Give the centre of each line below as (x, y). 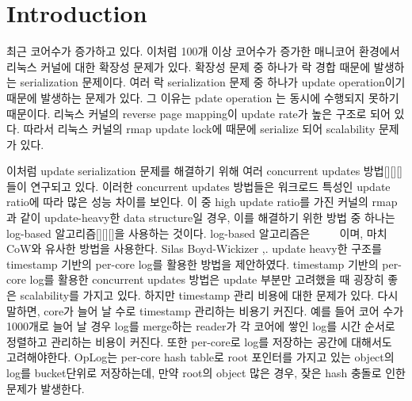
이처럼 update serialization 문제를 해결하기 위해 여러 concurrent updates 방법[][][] (204, 171)
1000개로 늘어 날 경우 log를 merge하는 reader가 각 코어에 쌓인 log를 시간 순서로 (201, 326)
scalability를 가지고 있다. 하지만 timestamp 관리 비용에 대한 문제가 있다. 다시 (209, 295)
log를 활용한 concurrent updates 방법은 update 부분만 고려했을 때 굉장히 (207, 279)
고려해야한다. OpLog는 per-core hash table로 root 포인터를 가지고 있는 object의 (200, 357)
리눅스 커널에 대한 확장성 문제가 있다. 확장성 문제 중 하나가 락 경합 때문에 (189, 66)
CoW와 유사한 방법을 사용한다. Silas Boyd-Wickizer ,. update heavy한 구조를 (194, 248)
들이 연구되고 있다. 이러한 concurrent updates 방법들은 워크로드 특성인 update (198, 186)
